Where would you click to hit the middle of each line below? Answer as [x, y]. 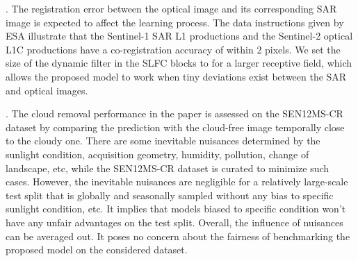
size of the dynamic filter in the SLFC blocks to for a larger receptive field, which [179, 63]
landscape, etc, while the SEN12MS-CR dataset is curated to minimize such [168, 168]
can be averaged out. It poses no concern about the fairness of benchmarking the [178, 236]
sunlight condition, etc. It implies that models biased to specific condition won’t [176, 209]
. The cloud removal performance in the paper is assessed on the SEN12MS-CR [174, 113]
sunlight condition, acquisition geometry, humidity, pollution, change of [157, 154]
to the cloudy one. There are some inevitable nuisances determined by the [163, 141]
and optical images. [47, 90]
